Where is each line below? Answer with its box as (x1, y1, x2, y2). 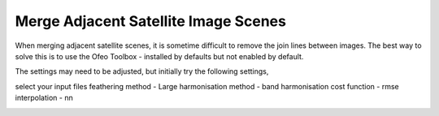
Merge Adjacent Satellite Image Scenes (15, 12, 286, 30)
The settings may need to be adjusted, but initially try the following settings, (15, 67, 269, 76)
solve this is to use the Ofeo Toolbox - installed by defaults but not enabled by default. (15, 51, 304, 61)
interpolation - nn (15, 93, 73, 103)
